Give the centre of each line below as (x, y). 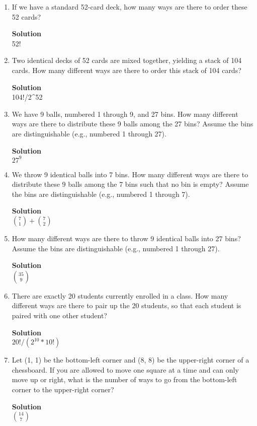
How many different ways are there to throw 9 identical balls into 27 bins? (126, 238)
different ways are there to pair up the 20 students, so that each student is (126, 305)
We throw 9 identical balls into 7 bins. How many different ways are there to (130, 174)
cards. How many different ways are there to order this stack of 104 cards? (126, 70)
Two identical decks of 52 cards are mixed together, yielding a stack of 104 (127, 60)
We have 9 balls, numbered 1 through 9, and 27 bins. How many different (125, 114)
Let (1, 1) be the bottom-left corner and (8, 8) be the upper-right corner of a (131, 360)
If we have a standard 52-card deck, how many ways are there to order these (130, 7)
